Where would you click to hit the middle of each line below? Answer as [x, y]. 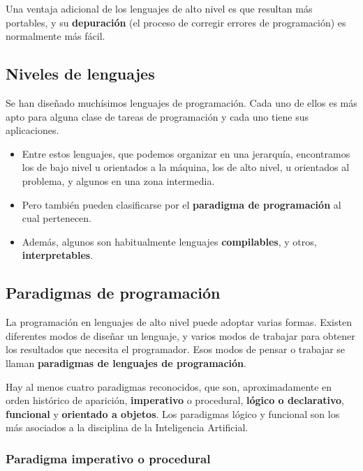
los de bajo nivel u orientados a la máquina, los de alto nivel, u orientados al [186, 167]
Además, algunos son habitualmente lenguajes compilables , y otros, [169, 241]
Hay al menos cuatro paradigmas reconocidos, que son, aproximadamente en [169, 386]
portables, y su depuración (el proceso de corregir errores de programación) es [176, 22]
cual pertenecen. [57, 218]
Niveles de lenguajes [80, 74]
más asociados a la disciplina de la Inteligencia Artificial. [127, 427]
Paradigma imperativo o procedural [108, 458]
